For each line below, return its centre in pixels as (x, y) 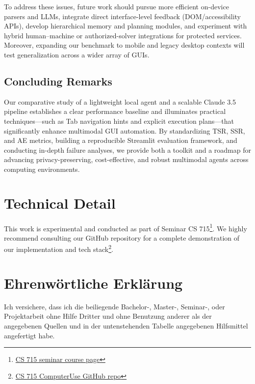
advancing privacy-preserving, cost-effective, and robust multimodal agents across (126, 159)
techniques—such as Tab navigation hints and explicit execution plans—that (119, 121)
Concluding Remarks (58, 81)
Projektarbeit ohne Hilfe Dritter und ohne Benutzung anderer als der (108, 316)
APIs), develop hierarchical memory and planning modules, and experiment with (126, 26)
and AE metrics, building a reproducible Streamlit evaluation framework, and (121, 140)
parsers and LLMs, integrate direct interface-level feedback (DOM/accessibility (122, 16)
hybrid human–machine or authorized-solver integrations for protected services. (123, 35)
